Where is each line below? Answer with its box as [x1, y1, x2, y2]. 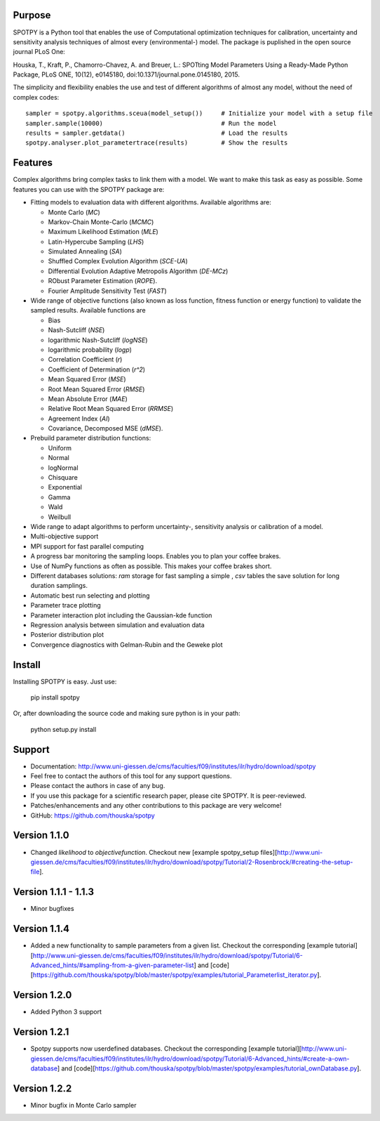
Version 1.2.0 [13, 989, 72, 1001]
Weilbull [48, 513, 72, 521]
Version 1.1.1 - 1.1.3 [13, 886, 95, 898]
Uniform [48, 443, 72, 452]
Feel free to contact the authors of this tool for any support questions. [30, 772, 232, 780]
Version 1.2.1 [13, 1026, 69, 1038]
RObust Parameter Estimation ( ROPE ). [48, 277, 158, 285]
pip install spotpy [30, 693, 80, 702]
